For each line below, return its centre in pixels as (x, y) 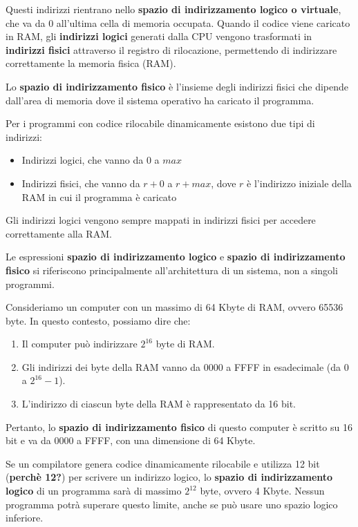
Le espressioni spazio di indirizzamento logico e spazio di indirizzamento (176, 257)
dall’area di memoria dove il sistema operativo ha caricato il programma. (160, 100)
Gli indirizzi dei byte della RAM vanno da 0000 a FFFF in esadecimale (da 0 (185, 366)
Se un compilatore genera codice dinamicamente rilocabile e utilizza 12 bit (163, 463)
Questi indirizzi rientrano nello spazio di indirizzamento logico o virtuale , (173, 9)
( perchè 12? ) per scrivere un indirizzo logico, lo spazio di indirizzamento (169, 477)
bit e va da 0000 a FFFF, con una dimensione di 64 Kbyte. (131, 440)
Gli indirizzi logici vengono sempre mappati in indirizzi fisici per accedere (161, 220)
